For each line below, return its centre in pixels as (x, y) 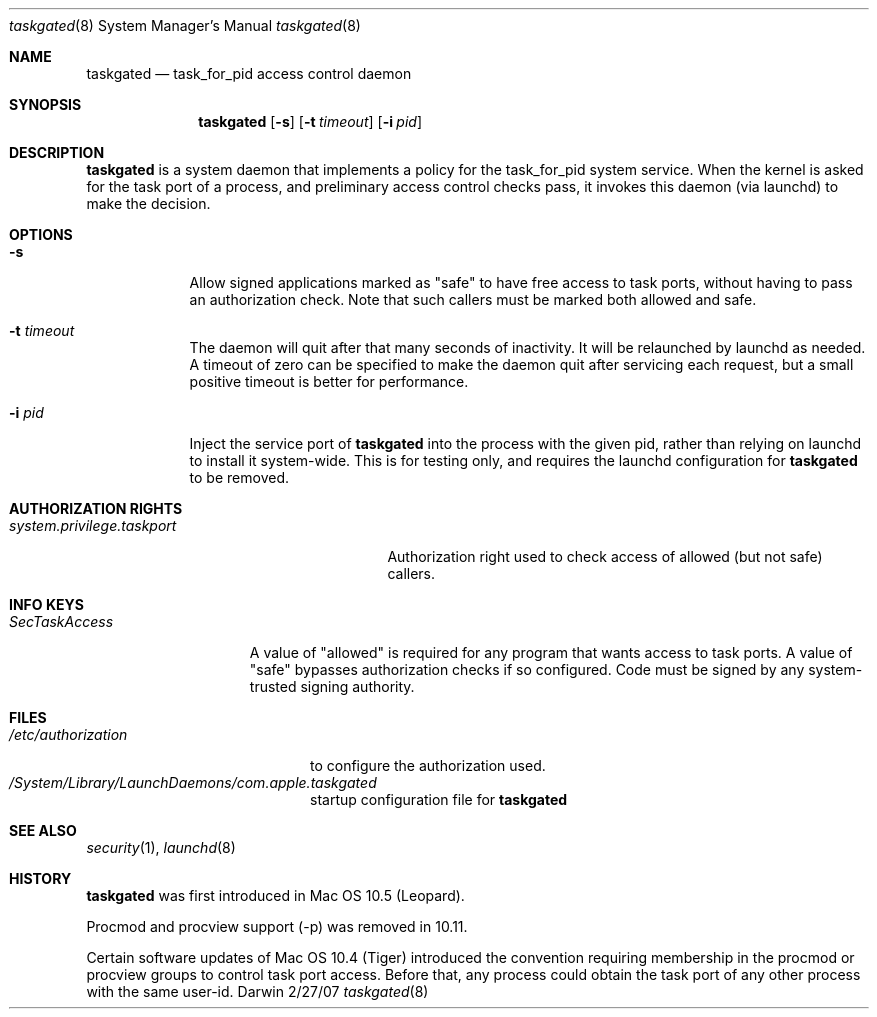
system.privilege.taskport (93, 525)
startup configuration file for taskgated (439, 799)
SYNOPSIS (45, 104)
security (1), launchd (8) (161, 847)
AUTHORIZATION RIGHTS (96, 508)
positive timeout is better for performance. (329, 381)
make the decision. (148, 203)
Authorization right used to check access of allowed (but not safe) (605, 556)
